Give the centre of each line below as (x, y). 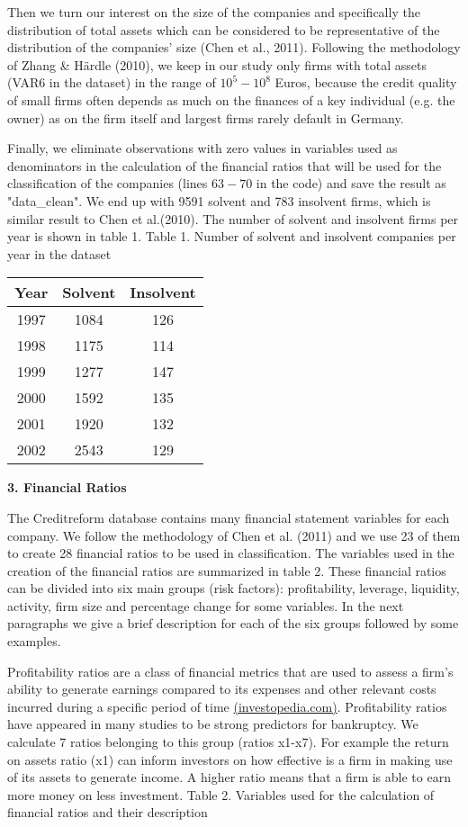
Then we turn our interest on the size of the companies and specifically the (214, 12)
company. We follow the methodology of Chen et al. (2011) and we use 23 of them (234, 535)
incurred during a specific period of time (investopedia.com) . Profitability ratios (227, 706)
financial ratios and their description (108, 812)
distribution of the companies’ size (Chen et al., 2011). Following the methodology (234, 47)
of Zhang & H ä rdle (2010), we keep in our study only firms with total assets (217, 64)
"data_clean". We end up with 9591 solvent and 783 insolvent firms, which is (219, 200)
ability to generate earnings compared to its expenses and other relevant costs (222, 689)
